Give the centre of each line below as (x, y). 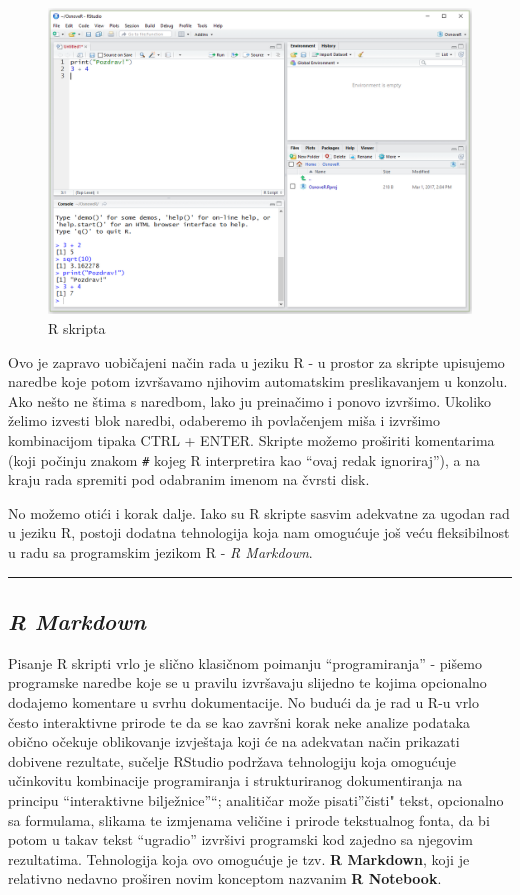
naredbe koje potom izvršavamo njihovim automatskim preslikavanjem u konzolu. (258, 381)
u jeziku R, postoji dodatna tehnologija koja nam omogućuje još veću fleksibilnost (259, 532)
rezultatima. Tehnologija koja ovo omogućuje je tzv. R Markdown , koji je (239, 858)
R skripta (77, 328)
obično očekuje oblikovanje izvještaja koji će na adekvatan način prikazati (234, 741)
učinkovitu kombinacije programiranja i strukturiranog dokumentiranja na (235, 780)
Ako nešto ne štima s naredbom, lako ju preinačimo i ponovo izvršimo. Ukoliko (250, 400)
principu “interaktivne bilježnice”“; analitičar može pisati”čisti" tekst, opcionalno (256, 799)
